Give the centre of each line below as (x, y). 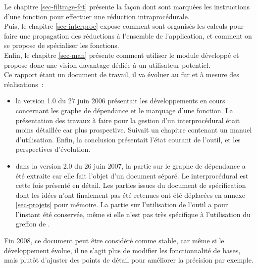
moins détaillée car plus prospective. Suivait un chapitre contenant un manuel (134, 130)
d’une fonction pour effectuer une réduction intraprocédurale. (97, 16)
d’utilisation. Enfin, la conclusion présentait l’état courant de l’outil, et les (128, 139)
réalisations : (24, 84)
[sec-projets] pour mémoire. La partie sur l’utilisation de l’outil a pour (122, 204)
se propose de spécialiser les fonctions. (62, 45)
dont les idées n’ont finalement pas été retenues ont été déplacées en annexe (130, 195)
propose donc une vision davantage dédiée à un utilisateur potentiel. (107, 65)
